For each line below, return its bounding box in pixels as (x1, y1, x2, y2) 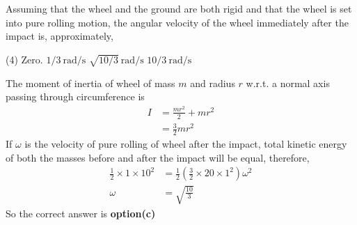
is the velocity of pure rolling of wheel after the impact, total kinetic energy (24, 137, 347, 151)
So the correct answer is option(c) (6, 205, 156, 220)
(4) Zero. (6, 52, 43, 66)
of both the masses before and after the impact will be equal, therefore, (6, 150, 310, 164)
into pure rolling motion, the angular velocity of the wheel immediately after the (6, 15, 349, 29)
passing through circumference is (6, 89, 145, 104)
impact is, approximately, (6, 29, 113, 43)
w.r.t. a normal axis (246, 75, 330, 90)
